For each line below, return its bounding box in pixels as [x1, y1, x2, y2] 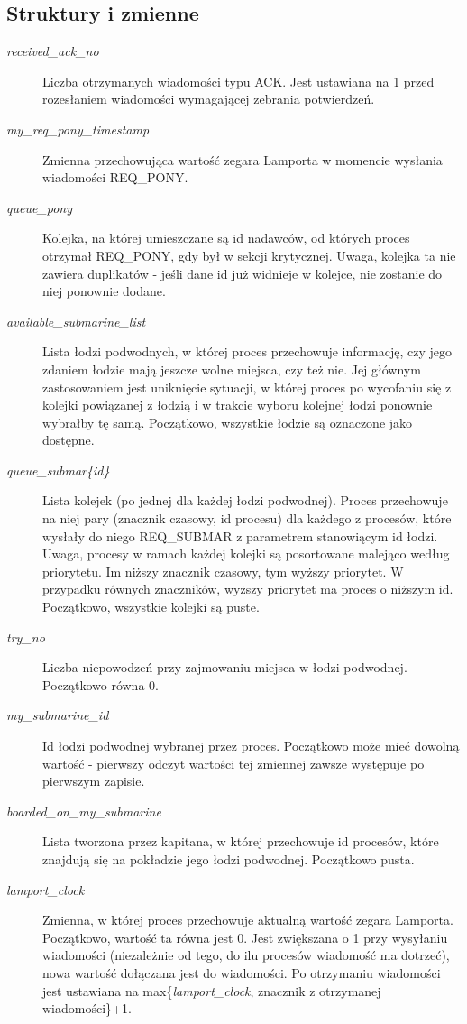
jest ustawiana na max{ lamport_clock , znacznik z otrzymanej [42, 981, 381, 1000]
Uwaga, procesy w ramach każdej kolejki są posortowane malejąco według [42, 544, 450, 563]
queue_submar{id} [6, 460, 110, 479]
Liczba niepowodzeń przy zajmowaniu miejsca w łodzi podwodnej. [42, 658, 407, 677]
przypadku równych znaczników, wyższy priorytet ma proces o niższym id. [42, 579, 453, 598]
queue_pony [6, 198, 73, 217]
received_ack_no [6, 42, 99, 60]
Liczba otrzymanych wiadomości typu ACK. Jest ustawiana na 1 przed [42, 71, 435, 90]
